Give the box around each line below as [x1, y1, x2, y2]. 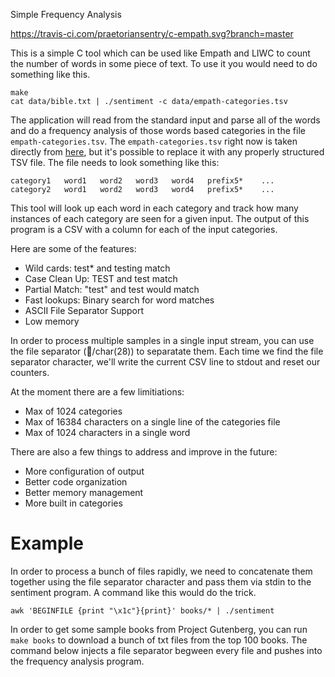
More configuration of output [24, 465, 145, 477]
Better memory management [24, 487, 144, 498]
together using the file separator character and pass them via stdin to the [10, 575, 312, 588]
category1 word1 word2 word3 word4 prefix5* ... [10, 176, 275, 186]
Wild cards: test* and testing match [24, 262, 171, 274]
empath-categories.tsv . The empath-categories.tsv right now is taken [10, 135, 298, 147]
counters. [10, 367, 50, 378]
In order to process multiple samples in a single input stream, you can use [10, 335, 315, 346]
